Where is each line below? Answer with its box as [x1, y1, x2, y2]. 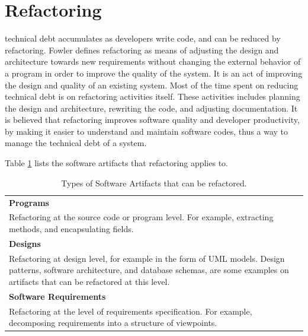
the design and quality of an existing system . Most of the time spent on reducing [5, 78, 299, 91]
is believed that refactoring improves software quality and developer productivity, [5, 113, 300, 126]
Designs [9, 237, 41, 249]
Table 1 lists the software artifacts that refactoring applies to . [5, 157, 228, 169]
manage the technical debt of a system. [5, 137, 147, 149]
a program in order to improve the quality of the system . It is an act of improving [5, 66, 303, 79]
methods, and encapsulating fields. [9, 222, 134, 234]
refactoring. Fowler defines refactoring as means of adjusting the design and [5, 43, 279, 56]
